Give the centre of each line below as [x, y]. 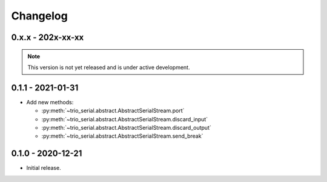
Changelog [39, 16]
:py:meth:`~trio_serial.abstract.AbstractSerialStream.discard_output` [126, 128]
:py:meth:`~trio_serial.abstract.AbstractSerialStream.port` [113, 111]
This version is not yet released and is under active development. [109, 67]
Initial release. [44, 168]
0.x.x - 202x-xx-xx [48, 37]
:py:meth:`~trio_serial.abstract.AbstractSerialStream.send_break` [122, 136]
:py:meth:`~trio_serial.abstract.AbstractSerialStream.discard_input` [125, 119]
